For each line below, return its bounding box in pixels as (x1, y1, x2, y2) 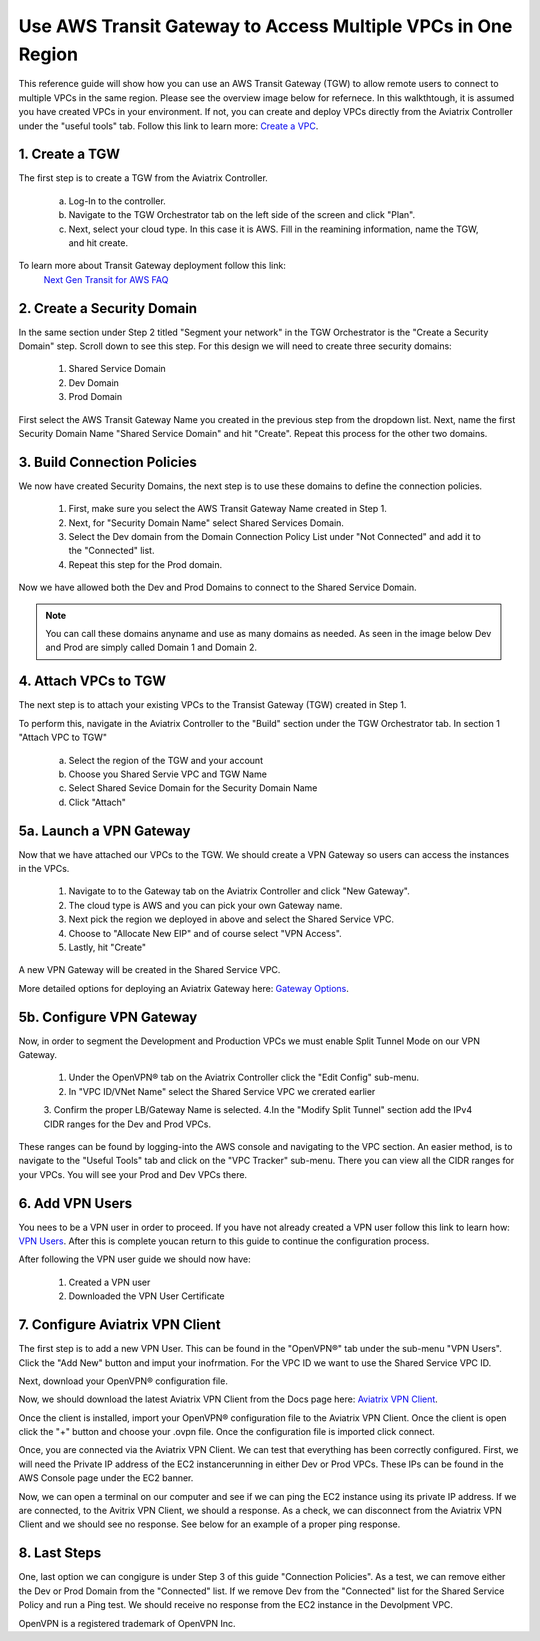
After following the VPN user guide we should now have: (18, 1253, 251, 1265)
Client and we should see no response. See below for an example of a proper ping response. (18, 1518, 401, 1530)
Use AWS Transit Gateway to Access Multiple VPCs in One (18, 15, 513, 37)
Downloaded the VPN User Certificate (68, 1290, 225, 1302)
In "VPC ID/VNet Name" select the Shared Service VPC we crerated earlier (68, 1085, 376, 1097)
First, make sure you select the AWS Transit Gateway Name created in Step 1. (68, 503, 387, 515)
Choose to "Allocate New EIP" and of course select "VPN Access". (68, 927, 342, 939)
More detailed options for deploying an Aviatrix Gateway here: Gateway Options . (18, 982, 350, 994)
